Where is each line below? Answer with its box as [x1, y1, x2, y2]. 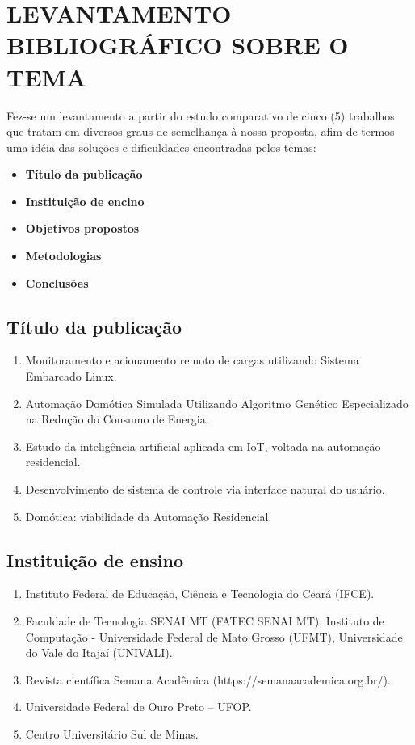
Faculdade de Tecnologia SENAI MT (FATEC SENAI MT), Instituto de [25, 612, 384, 629]
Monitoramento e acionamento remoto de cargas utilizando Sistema [25, 351, 359, 368]
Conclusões [25, 274, 89, 291]
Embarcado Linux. [25, 368, 117, 385]
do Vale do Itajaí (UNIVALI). [25, 644, 173, 661]
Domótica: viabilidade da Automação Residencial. [25, 507, 272, 524]
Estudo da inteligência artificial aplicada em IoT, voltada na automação [25, 437, 381, 454]
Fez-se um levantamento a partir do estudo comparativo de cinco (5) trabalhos [6, 107, 395, 124]
